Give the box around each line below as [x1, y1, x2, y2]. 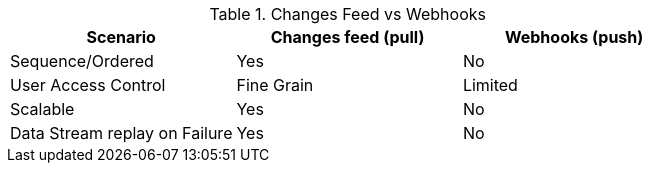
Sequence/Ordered [10, 51, 154, 71]
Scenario [86, 27, 156, 47]
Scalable [10, 99, 75, 119]
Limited [462, 75, 518, 95]
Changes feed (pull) [270, 27, 425, 47]
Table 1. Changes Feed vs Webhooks [209, 4, 486, 24]
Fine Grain [236, 75, 314, 95]
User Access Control [10, 75, 166, 95]
